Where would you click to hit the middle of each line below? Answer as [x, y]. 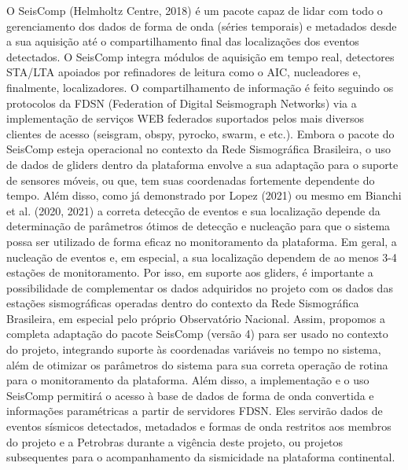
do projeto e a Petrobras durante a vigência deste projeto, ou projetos [175, 441]
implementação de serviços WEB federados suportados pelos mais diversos [186, 118]
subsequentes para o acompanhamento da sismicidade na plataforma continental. [201, 457]
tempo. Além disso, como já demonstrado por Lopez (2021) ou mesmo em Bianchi [204, 195]
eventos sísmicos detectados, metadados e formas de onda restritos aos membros [199, 426]
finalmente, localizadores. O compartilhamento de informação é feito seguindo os [200, 87]
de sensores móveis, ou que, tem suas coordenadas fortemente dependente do [191, 180]
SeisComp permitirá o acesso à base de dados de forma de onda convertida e [190, 395]
